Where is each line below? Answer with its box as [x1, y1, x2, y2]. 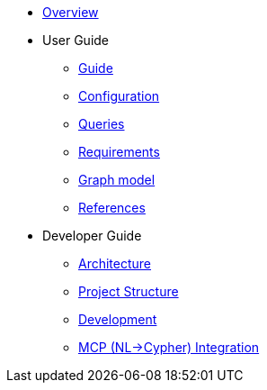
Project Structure [78, 284, 179, 299]
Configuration [78, 88, 160, 104]
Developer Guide [42, 228, 142, 243]
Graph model [78, 172, 156, 187]
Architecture [78, 256, 152, 271]
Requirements [78, 144, 160, 159]
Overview [42, 5, 99, 20]
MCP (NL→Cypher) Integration [78, 340, 260, 355]
